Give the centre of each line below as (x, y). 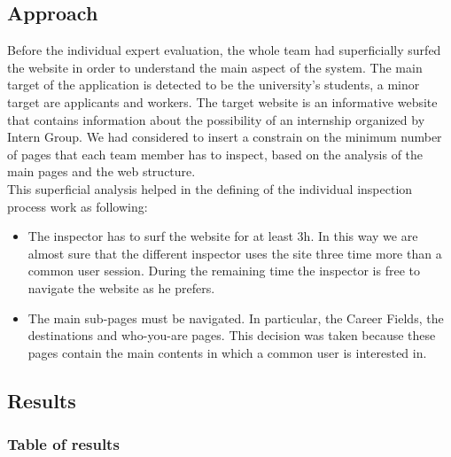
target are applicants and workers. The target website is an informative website (222, 101)
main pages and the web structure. (101, 171)
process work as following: (78, 206)
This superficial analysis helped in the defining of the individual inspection (210, 188)
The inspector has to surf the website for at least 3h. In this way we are (223, 236)
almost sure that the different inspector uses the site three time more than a (235, 253)
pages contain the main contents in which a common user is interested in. (227, 352)
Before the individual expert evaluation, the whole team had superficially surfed (224, 50)
